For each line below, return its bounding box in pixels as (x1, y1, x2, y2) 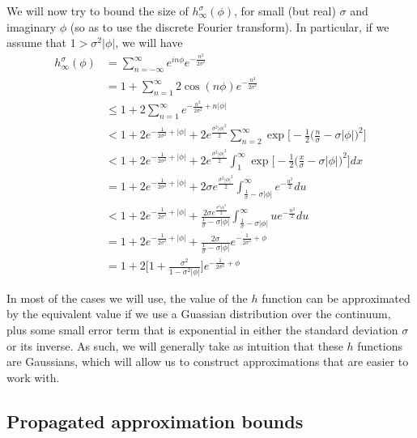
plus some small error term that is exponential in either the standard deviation (6, 321, 398, 338)
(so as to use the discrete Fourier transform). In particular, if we (70, 18, 389, 35)
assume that (6, 34, 67, 51)
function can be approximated (262, 289, 411, 306)
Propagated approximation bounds (6, 408, 304, 433)
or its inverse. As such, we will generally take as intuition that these (6, 337, 343, 354)
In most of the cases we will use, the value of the (6, 289, 248, 306)
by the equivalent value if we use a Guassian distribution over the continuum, (6, 305, 391, 322)
